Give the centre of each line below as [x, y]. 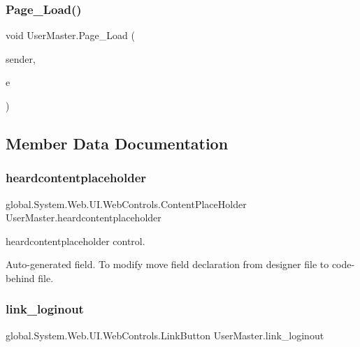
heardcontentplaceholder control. [75, 241]
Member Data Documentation [117, 143]
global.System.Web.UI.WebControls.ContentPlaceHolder [126, 204]
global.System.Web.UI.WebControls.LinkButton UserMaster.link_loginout [165, 335]
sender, [21, 58]
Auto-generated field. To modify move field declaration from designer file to [167, 264]
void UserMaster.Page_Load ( [70, 35]
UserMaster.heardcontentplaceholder [84, 217]
